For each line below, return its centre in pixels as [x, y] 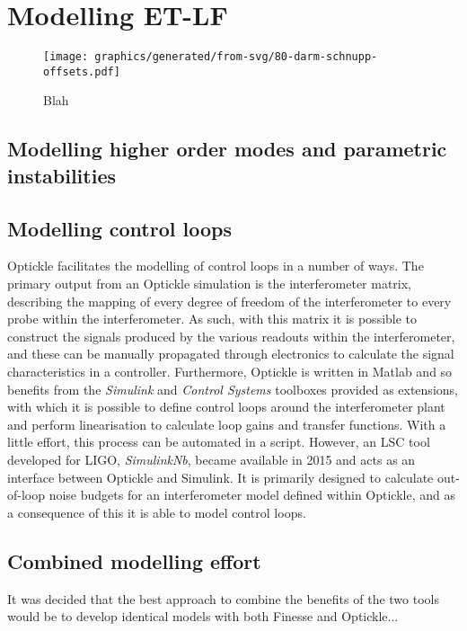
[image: [66, 57]
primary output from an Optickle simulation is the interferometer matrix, [210, 283]
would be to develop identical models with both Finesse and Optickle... [203, 616]
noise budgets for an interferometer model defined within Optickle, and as [252, 495]
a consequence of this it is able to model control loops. [157, 512]
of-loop [26, 495]
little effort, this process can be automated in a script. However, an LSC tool [219, 442]
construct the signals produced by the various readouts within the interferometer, [231, 336]
